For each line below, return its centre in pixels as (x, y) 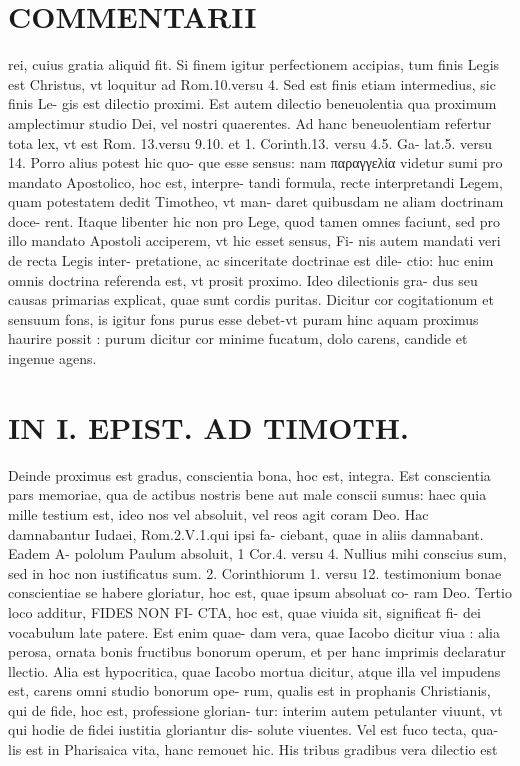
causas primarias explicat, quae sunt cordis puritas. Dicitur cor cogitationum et (251, 299)
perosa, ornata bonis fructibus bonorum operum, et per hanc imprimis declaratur (257, 651)
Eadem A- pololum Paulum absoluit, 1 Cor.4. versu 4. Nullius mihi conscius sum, (257, 553)
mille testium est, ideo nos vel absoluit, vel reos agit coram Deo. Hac (218, 513)
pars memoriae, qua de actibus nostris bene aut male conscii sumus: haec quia (247, 494)
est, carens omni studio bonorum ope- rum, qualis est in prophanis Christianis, (249, 690)
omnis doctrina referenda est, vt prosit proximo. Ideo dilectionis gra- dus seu (243, 279)
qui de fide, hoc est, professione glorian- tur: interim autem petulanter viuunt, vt (255, 709)
